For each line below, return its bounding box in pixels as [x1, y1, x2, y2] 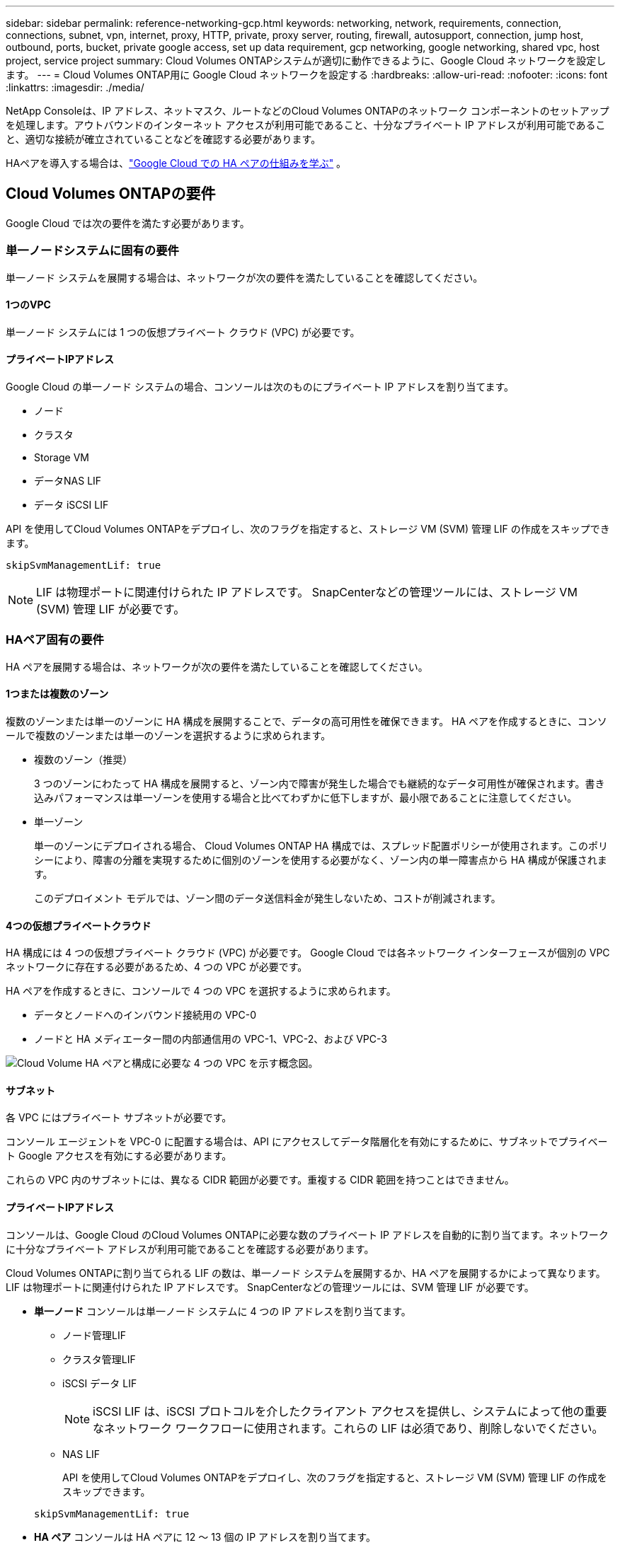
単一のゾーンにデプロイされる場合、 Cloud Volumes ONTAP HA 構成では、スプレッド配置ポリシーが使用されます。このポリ [34, 840, 609, 852]
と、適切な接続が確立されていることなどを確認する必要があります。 [6, 133, 321, 145]
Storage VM [34, 451, 89, 464]
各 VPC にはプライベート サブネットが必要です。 [6, 1111, 232, 1124]
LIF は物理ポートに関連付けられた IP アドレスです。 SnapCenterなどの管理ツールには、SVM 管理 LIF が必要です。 [6, 1280, 534, 1293]
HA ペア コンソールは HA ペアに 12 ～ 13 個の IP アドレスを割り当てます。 [34, 1530, 376, 1543]
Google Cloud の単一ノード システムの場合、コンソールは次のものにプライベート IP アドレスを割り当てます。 [6, 381, 515, 393]
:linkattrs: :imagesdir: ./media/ [6, 81, 144, 93]
